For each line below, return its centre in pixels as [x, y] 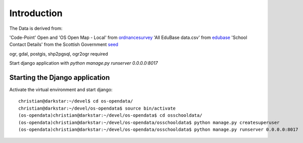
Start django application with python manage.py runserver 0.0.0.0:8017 [83, 63]
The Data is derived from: [36, 28]
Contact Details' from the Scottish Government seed [64, 44]
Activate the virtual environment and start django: [61, 90]
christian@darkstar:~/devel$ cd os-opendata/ [76, 101]
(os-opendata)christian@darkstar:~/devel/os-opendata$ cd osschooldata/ [110, 115]
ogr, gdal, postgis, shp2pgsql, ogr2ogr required [59, 54]
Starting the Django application [60, 78]
